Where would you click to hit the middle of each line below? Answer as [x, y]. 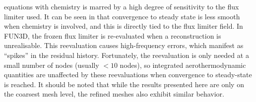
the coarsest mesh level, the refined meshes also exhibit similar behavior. [114, 94]
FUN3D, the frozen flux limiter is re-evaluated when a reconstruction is [113, 35]
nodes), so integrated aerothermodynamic [183, 65]
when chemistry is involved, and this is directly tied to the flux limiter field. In [124, 26]
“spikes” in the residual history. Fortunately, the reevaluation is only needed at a [127, 55]
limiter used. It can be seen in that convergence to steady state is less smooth [122, 16]
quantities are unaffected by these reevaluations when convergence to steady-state [128, 75]
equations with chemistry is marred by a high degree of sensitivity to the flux [122, 6]
